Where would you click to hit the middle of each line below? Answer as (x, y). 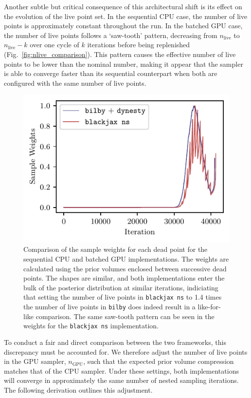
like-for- (209, 307)
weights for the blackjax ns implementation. (91, 326)
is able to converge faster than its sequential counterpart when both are (111, 73)
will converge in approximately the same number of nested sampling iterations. (121, 380)
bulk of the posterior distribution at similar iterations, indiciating (121, 287)
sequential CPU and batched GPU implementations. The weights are (126, 258)
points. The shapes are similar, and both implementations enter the (124, 278)
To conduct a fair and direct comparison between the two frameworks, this (115, 342)
